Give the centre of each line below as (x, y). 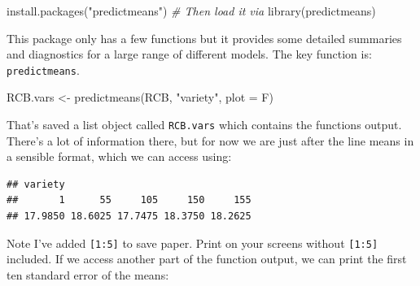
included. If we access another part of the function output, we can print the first (207, 259)
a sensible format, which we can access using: (119, 156)
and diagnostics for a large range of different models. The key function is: (189, 54)
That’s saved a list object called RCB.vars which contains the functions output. (204, 125)
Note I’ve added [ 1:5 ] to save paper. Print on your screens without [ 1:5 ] (192, 243)
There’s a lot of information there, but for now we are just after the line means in (210, 140)
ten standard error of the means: (88, 274)
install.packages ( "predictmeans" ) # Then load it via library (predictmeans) (191, 11)
